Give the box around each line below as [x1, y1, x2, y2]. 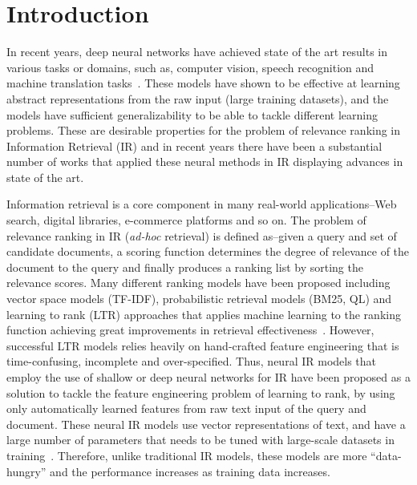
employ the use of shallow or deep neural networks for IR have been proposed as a [6, 369, 411, 385]
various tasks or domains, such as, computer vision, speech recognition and [6, 59, 374, 75]
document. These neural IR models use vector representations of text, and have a [6, 415, 406, 432]
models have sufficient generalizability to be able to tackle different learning [6, 106, 379, 123]
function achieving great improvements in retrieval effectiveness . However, [6, 321, 374, 338]
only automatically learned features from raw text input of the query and [6, 400, 366, 417]
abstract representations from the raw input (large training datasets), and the [6, 90, 389, 107]
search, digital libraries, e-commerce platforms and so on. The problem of [6, 212, 366, 228]
